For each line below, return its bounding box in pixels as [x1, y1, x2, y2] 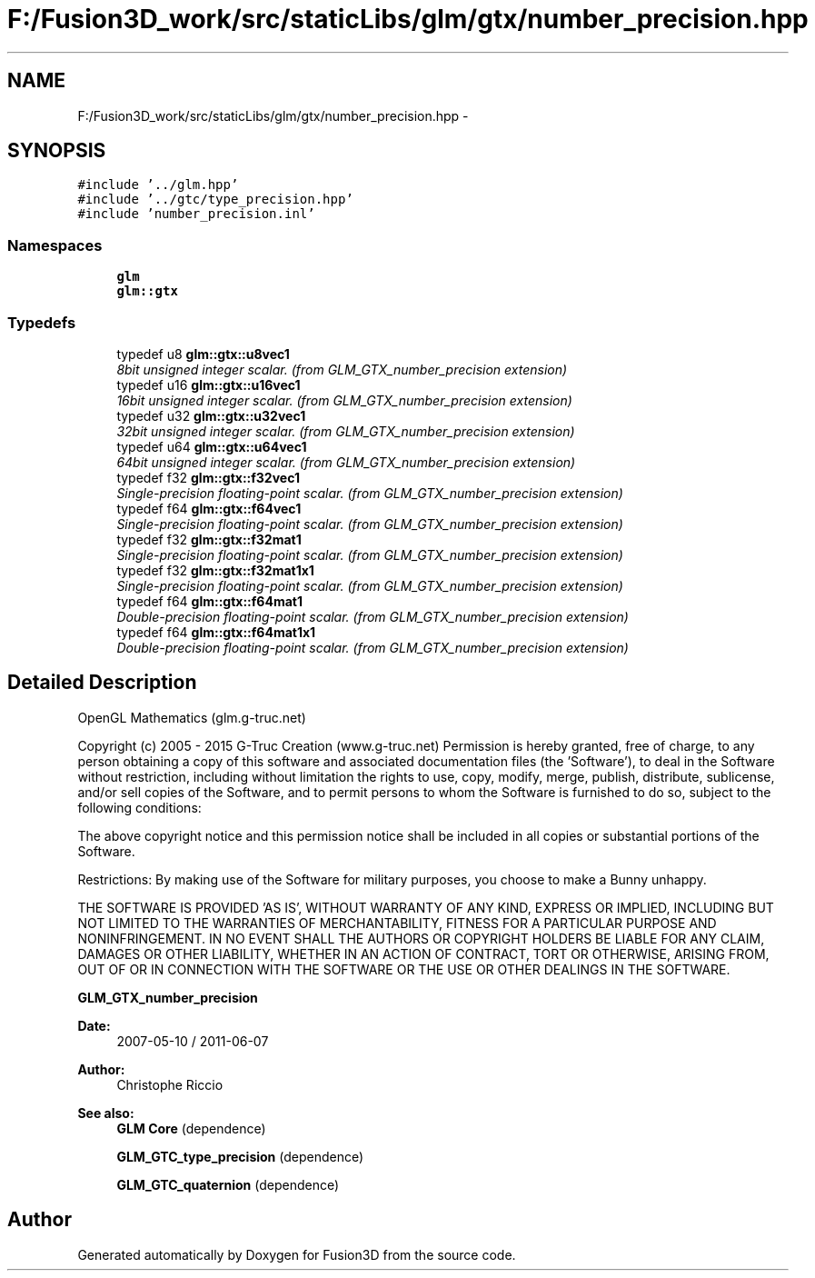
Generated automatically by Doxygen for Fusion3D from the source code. [77, 1246, 516, 1263]
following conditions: [77, 799, 202, 815]
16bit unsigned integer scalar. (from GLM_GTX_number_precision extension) [116, 392, 572, 408]
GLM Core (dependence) [116, 1120, 266, 1136]
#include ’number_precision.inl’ [77, 206, 315, 222]
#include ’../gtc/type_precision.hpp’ [77, 192, 353, 207]
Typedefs [7, 313, 76, 332]
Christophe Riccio [116, 1076, 224, 1093]
